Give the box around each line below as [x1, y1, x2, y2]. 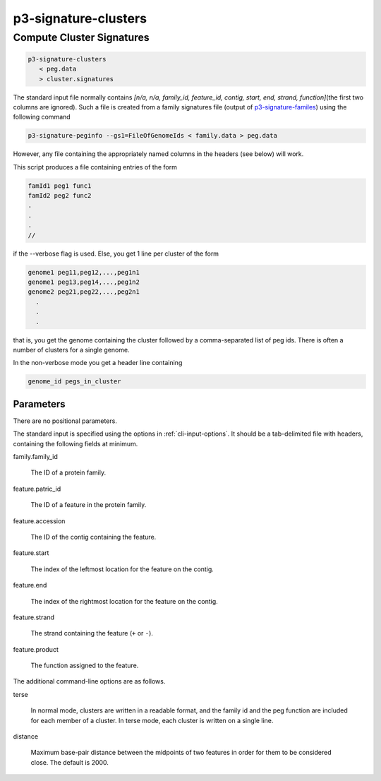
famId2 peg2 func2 [28, 191, 92, 200]
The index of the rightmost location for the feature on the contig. [30, 597, 218, 605]
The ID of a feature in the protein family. [30, 501, 147, 509]
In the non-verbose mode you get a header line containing [13, 359, 183, 367]
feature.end [13, 581, 47, 590]
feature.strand [13, 613, 54, 621]
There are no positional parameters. [13, 417, 118, 425]
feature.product [13, 645, 59, 653]
